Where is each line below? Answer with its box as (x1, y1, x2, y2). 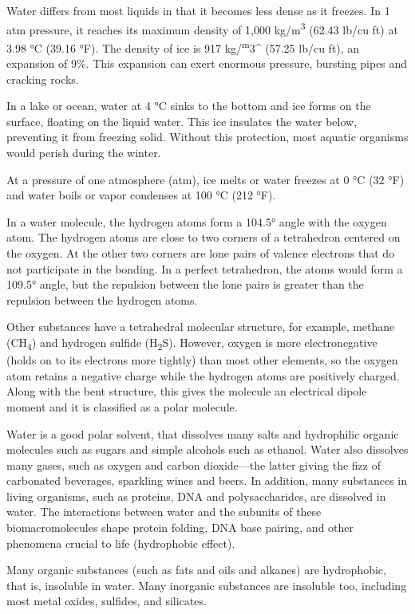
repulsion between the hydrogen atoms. (6, 291, 198, 308)
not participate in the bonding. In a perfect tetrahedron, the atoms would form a (6, 260, 403, 277)
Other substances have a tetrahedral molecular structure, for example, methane (6, 318, 395, 335)
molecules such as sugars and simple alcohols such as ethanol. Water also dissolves (6, 441, 409, 458)
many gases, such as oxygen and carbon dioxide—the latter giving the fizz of (6, 456, 381, 473)
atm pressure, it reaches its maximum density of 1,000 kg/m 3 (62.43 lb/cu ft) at (6, 18, 398, 37)
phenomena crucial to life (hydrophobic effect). (6, 534, 235, 551)
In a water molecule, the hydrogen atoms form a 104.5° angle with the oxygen (6, 213, 387, 230)
